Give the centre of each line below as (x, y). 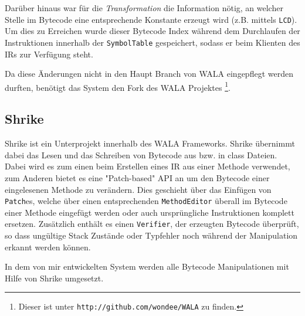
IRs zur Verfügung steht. (49, 54)
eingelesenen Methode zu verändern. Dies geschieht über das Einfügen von (138, 189)
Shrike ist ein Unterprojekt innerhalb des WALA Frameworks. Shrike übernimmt (150, 143)
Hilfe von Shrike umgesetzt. (54, 278)
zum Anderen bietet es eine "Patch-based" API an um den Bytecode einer (137, 177)
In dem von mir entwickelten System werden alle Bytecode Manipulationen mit (147, 266)
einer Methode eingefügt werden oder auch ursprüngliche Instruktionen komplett (150, 212)
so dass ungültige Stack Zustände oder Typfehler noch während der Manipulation (151, 235)
